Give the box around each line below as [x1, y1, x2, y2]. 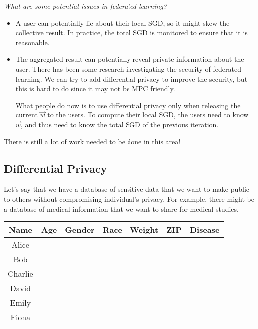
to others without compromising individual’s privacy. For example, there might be [4, 193, 254, 204]
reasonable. [15, 37, 50, 47]
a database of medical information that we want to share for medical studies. [4, 203, 239, 214]
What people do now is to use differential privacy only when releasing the [15, 100, 241, 110]
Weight [130, 224, 159, 236]
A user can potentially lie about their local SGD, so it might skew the [15, 17, 230, 28]
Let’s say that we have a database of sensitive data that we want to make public [4, 184, 250, 194]
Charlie [8, 268, 33, 280]
